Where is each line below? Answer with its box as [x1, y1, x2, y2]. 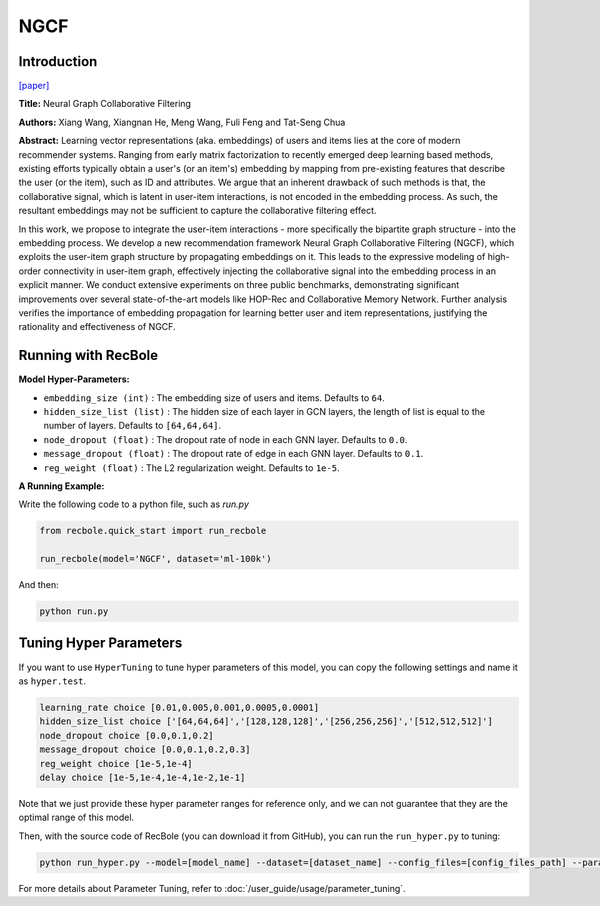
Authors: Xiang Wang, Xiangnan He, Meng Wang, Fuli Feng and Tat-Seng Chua [18, 116, 346, 128]
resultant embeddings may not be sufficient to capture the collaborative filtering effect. [18, 205, 377, 217]
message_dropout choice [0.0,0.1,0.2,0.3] [39, 744, 251, 755]
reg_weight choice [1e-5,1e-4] [39, 758, 194, 769]
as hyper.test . [18, 675, 87, 687]
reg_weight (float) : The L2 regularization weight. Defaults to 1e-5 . [43, 461, 340, 474]
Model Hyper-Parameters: [18, 373, 130, 385]
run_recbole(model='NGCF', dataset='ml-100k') [39, 553, 272, 565]
